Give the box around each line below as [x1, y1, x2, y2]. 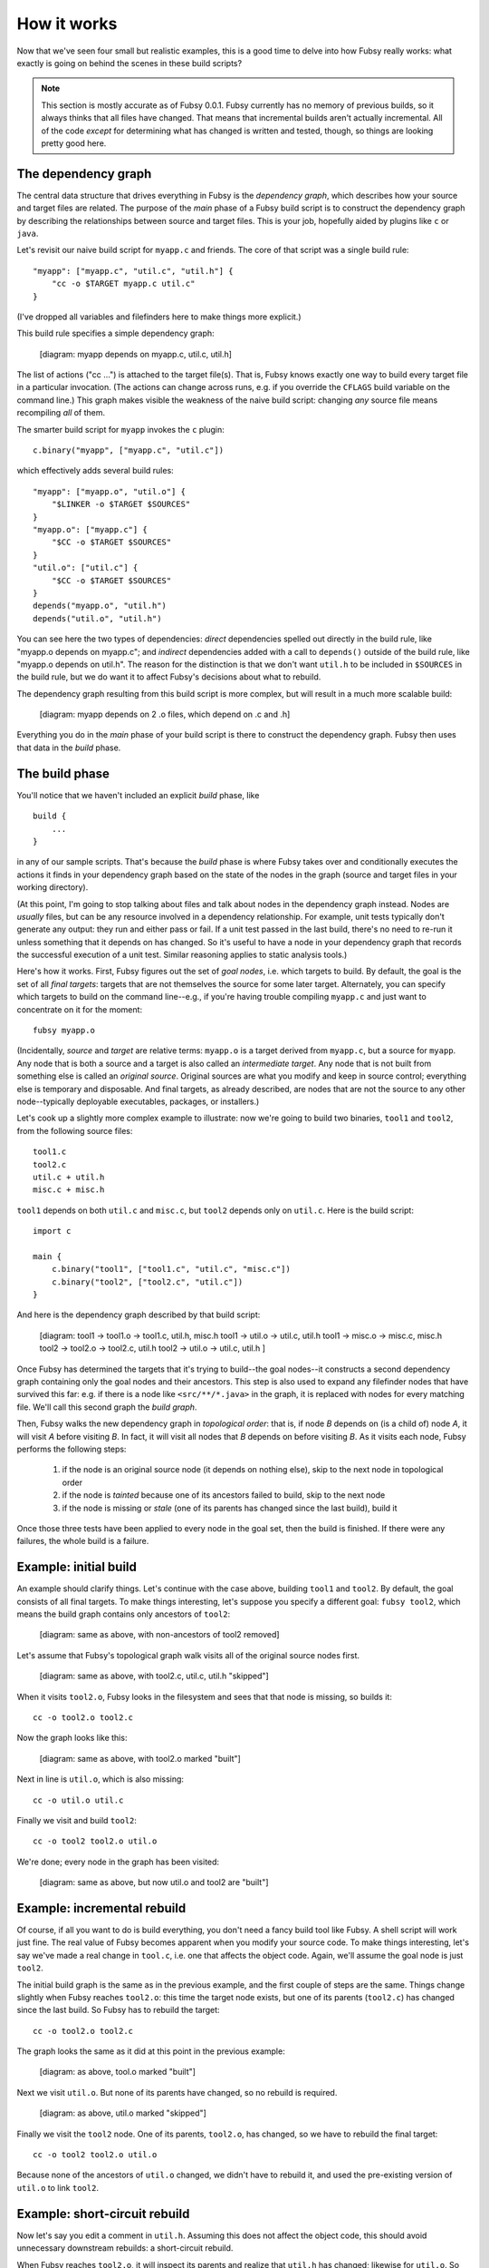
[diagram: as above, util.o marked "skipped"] [39, 2107, 207, 2118]
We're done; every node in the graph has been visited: [16, 1856, 220, 1867]
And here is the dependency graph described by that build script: [16, 1309, 261, 1320]
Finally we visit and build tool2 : [16, 1814, 138, 1825]
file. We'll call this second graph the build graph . [16, 1402, 197, 1413]
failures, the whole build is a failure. [16, 1536, 149, 1547]
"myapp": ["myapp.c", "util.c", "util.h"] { [33, 266, 235, 276]
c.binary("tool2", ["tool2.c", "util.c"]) [51, 1276, 244, 1287]
